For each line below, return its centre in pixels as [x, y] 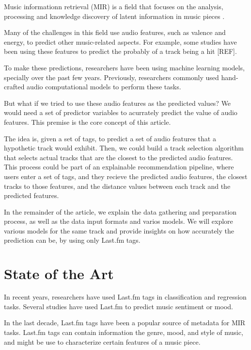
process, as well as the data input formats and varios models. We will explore [118, 221]
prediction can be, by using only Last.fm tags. [72, 240]
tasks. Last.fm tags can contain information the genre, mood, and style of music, [124, 332]
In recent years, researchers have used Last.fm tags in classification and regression [125, 297]
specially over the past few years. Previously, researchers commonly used [111, 77]
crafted [14, 87]
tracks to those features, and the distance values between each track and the [117, 186]
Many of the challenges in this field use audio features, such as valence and [115, 32]
